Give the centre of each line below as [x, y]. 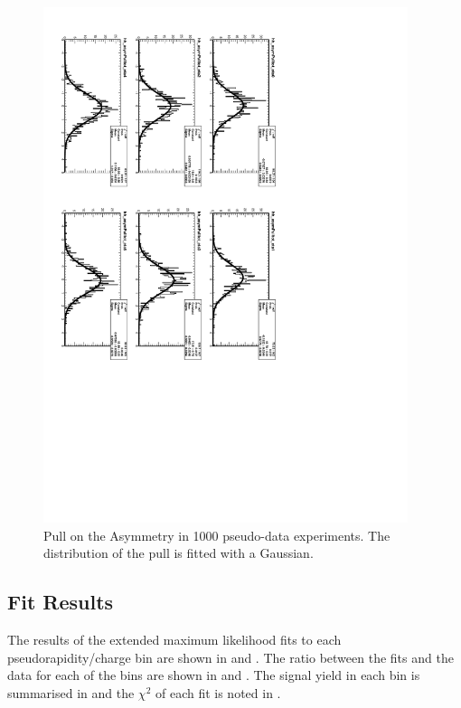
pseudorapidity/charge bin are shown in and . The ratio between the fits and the [230, 657]
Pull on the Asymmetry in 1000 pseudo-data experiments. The [217, 535]
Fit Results [61, 602]
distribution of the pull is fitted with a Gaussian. [179, 553]
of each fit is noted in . [218, 692]
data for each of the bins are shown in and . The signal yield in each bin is [214, 675]
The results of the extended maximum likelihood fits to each [174, 639]
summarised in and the [71, 692]
